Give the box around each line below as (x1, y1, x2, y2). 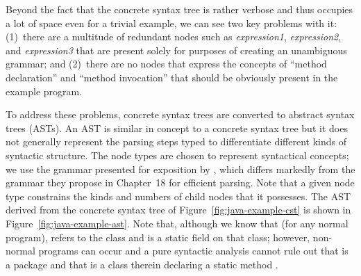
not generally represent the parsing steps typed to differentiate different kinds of (6, 134, 347, 149)
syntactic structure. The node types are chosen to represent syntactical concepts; (6, 147, 349, 162)
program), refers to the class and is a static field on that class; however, (6, 229, 310, 244)
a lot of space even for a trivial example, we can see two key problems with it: (6, 15, 337, 30)
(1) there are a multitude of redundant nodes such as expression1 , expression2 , (6, 29, 342, 44)
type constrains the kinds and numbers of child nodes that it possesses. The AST (6, 188, 351, 203)
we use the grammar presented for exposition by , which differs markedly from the (6, 161, 355, 176)
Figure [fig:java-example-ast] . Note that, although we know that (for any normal (6, 216, 349, 230)
